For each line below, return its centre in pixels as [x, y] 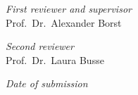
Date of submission [47, 83]
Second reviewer [40, 46]
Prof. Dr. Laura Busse [55, 59]
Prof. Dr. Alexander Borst [64, 22]
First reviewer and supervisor [69, 8]
